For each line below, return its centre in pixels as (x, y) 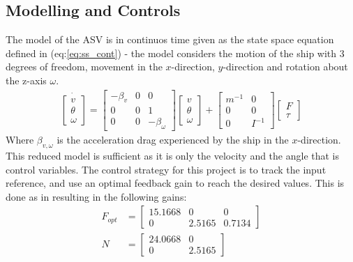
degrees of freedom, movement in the (84, 67)
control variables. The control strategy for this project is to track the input (166, 169)
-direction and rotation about (285, 67)
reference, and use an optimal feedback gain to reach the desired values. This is (175, 183)
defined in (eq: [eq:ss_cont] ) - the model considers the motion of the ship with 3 (175, 53)
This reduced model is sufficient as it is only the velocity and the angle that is (173, 156)
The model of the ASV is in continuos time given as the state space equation (170, 39)
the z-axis (26, 80)
